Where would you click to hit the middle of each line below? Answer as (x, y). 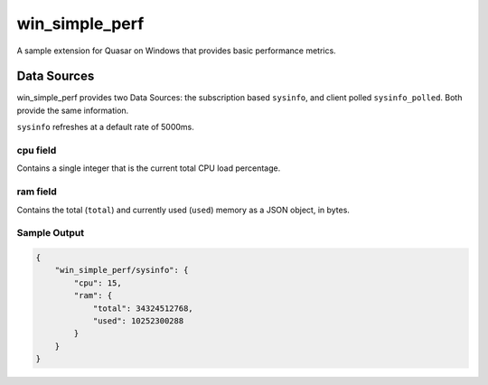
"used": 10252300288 (138, 321)
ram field (37, 192)
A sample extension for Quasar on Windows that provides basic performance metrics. (176, 51)
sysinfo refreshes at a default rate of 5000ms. (105, 127)
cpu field (37, 150)
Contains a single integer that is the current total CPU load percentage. (149, 168)
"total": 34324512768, (143, 308)
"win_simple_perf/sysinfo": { (122, 270)
